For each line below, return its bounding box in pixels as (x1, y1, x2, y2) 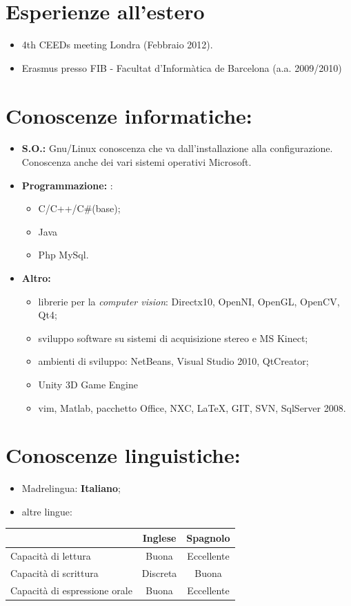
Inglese (142, 530, 177, 545)
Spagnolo (186, 530, 230, 545)
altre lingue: (21, 504, 72, 518)
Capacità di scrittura (10, 565, 99, 580)
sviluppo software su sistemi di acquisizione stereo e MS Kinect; (38, 330, 308, 345)
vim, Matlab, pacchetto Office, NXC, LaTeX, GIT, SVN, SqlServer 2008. (38, 400, 346, 415)
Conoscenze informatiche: (6, 101, 252, 129)
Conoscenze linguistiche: (6, 441, 241, 469)
